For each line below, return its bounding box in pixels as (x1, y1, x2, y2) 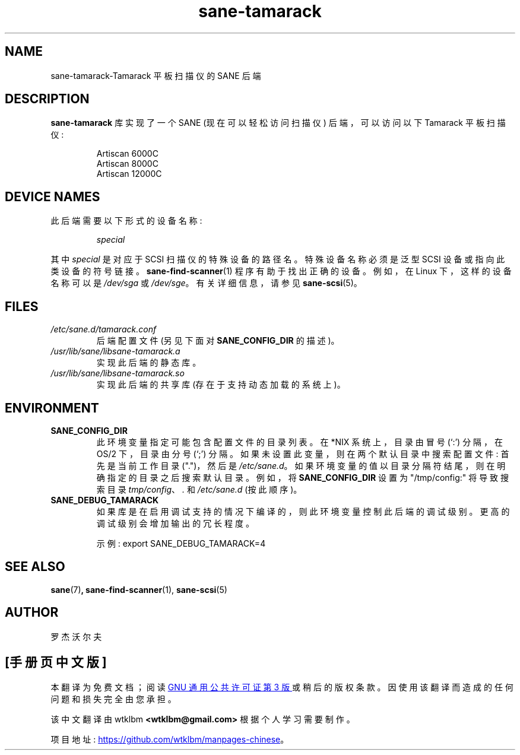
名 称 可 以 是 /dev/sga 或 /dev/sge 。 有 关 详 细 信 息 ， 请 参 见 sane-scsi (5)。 (50, 278, 362, 288)
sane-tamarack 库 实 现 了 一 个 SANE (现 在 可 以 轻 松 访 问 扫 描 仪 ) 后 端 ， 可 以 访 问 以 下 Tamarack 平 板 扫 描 (50, 118, 506, 128)
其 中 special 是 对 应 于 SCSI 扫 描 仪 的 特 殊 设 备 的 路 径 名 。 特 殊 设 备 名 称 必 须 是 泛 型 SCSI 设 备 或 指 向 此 (50, 254, 505, 265)
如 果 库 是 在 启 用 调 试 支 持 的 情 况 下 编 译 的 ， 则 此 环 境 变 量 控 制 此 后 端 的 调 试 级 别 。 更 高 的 (96, 506, 510, 516)
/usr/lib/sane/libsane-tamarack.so (50, 368, 185, 379)
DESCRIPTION (5, 91, 90, 107)
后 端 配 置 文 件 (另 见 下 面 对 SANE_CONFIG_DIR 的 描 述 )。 (96, 335, 340, 346)
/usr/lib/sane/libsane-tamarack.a (50, 346, 180, 357)
